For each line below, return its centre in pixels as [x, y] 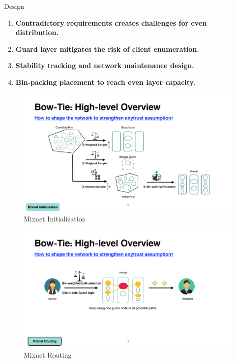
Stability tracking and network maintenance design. [105, 65]
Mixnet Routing [48, 355]
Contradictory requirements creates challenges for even [111, 22]
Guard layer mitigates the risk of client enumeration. [107, 49]
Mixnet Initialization [55, 218]
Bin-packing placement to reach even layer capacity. [105, 82]
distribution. [37, 32]
